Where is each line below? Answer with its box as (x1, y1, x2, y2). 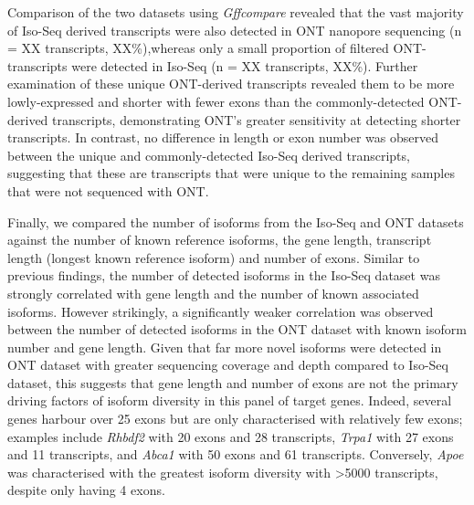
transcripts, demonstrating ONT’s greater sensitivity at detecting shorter (52, 110, 461, 129)
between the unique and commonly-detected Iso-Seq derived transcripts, (7, 145, 410, 164)
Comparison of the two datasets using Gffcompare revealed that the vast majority (7, 3, 464, 21)
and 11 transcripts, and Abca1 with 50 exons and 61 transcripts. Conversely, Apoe (7, 445, 464, 464)
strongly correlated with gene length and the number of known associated (7, 283, 419, 302)
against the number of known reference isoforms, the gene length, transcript (7, 230, 432, 249)
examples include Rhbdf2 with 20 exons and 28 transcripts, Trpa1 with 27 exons (7, 426, 454, 446)
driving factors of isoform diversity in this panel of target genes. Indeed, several (7, 391, 452, 410)
